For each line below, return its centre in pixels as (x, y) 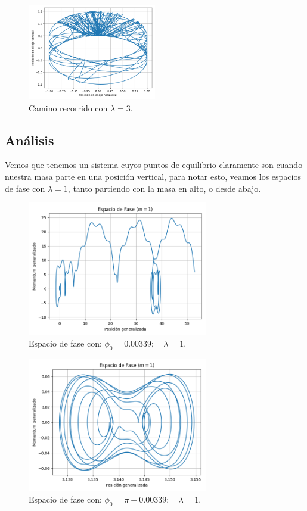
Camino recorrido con (68, 108)
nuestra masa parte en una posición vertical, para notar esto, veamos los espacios (153, 176)
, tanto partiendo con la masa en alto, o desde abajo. (164, 188)
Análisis (30, 140)
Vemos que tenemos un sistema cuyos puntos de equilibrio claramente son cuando (154, 165)
